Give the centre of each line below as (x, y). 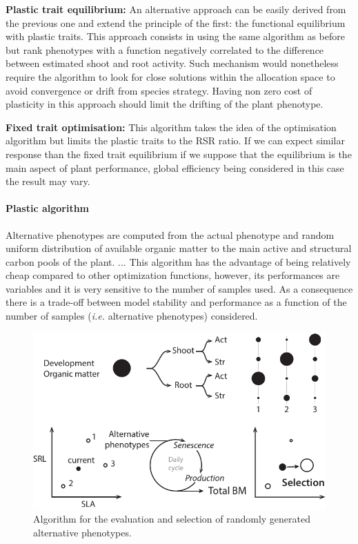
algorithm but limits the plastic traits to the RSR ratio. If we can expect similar (176, 140)
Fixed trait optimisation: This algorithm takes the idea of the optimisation (171, 127)
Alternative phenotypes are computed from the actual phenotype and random (170, 234)
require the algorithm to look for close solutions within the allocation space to (170, 76)
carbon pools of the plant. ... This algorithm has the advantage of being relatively (178, 261)
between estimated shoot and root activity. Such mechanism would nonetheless (172, 63)
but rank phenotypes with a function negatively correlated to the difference (165, 49)
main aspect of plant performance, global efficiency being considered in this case (175, 167)
